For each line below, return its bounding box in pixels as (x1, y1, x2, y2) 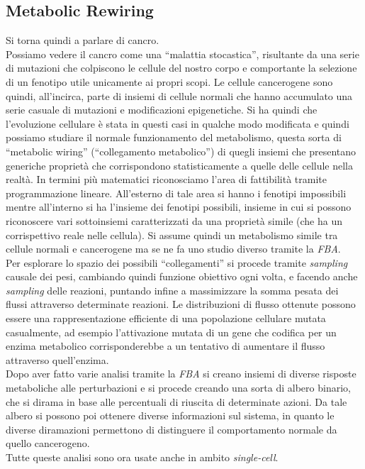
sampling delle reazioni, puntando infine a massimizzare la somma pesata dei (6, 282, 339, 297)
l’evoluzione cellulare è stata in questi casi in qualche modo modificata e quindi (6, 116, 349, 131)
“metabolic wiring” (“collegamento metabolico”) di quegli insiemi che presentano (6, 143, 356, 158)
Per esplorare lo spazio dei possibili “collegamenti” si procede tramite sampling (6, 255, 348, 270)
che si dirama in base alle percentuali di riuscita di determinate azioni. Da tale (6, 394, 347, 409)
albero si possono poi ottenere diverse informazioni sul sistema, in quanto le (6, 408, 335, 423)
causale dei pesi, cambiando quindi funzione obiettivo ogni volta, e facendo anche (6, 269, 358, 284)
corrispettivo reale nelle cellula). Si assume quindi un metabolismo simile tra (6, 227, 338, 242)
